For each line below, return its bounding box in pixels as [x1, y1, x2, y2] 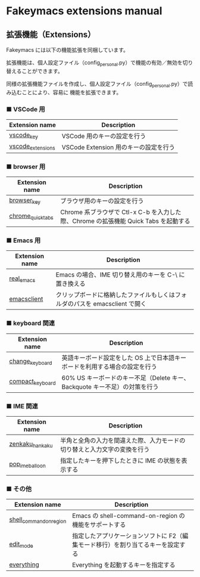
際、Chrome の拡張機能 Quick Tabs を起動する [60, 217, 190, 225]
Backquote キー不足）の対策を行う [61, 383, 159, 391]
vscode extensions [9, 142, 55, 151]
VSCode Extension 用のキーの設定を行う [61, 143, 176, 151]
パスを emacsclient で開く [73, 300, 147, 308]
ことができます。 [21, 67, 64, 75]
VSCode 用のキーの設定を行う [61, 132, 146, 140]
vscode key [9, 131, 39, 141]
